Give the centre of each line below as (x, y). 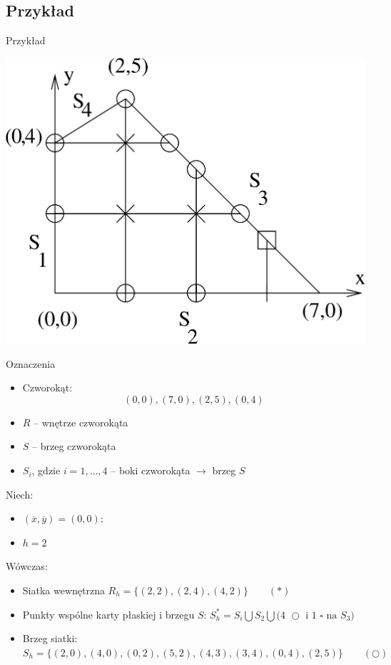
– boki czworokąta (151, 470)
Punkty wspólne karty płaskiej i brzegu (108, 614)
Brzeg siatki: (50, 638)
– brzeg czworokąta (74, 446)
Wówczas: (27, 566)
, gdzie (46, 470)
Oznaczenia (31, 363)
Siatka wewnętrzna (64, 590)
